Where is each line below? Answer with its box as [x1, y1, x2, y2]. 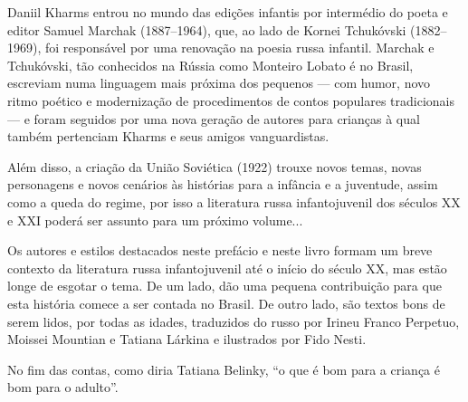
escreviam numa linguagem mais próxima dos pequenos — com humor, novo [7, 73, 431, 92]
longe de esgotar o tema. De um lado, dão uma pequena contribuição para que [7, 276, 442, 295]
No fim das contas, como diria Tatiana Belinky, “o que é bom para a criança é [7, 359, 440, 378]
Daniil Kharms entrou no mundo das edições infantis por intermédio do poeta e [7, 3, 448, 21]
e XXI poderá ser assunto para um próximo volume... [7, 210, 303, 229]
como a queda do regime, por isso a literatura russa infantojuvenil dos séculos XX [7, 192, 461, 211]
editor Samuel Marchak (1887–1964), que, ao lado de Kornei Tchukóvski [7, 20, 406, 39]
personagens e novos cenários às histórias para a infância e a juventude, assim [7, 175, 438, 194]
